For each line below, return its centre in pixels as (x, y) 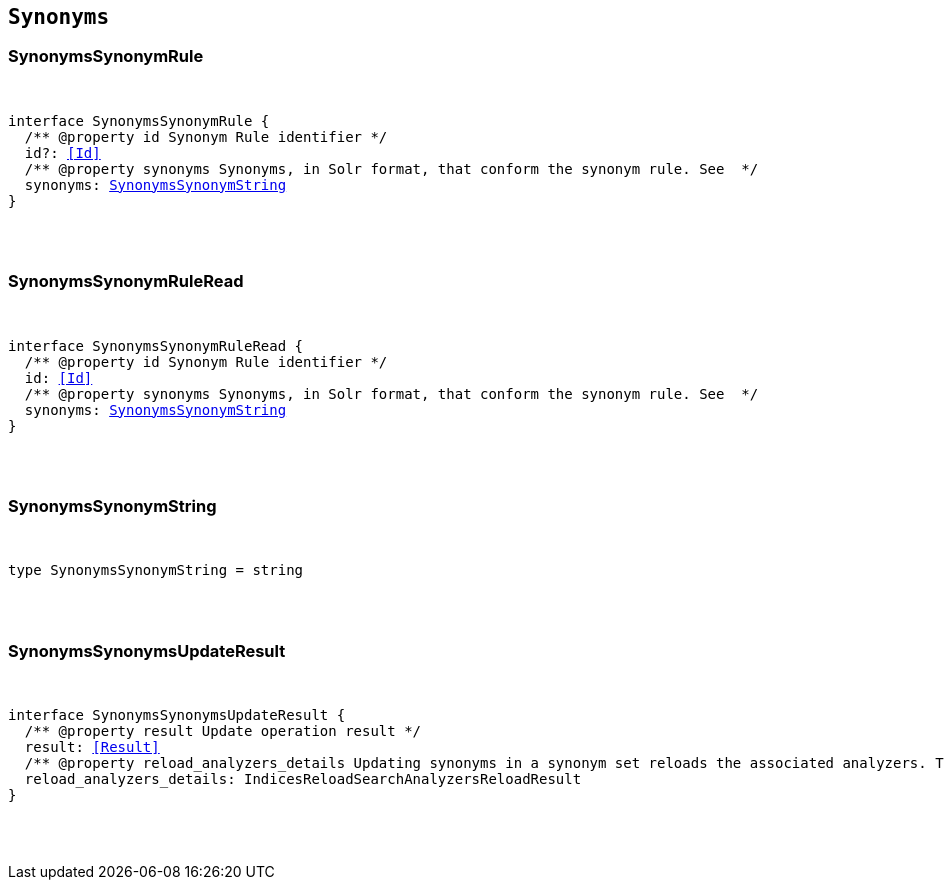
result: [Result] (92, 747)
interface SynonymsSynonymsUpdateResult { (177, 715)
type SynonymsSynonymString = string (156, 570)
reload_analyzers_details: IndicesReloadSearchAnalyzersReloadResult (303, 779)
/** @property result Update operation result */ (223, 731)
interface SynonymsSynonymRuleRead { (156, 345)
